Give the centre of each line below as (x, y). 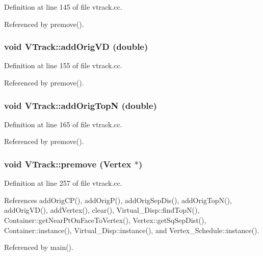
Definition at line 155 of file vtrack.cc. (63, 65)
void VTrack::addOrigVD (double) (76, 47)
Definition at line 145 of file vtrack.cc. (63, 7)
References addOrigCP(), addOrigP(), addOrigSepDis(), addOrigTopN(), (118, 200)
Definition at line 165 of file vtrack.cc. (63, 124)
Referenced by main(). (39, 247)
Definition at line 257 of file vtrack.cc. (63, 183)
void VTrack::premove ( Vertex (68, 164)
